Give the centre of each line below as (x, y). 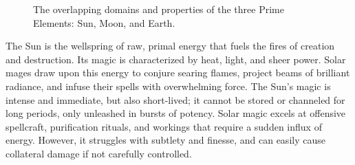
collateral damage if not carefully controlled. (99, 153)
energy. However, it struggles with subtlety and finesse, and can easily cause (165, 140)
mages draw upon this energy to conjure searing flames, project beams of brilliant (178, 73)
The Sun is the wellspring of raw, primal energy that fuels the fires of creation (170, 46)
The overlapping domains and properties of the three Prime (159, 9)
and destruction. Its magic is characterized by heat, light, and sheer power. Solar (176, 59)
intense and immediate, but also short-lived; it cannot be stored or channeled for (175, 99)
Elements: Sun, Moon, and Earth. (104, 22)
